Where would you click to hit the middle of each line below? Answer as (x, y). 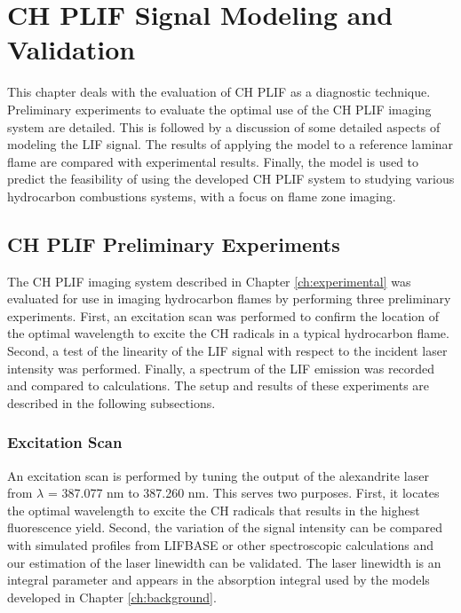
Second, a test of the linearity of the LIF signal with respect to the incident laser (227, 351)
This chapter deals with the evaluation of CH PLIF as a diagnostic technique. (219, 92)
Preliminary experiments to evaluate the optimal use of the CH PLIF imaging (219, 109)
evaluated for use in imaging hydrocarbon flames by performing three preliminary (229, 299)
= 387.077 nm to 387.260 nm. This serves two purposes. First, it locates (243, 493)
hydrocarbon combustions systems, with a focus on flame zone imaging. (202, 196)
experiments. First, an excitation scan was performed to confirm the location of (223, 315)
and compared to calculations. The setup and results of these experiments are (219, 385)
